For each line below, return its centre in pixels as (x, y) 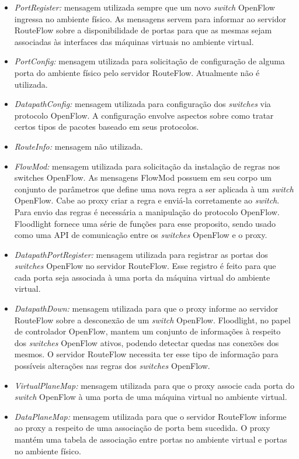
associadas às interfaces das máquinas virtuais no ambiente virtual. (134, 41)
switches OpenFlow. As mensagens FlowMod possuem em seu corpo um (143, 177)
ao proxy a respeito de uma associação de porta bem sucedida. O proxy (142, 428)
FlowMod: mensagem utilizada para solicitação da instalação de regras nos (147, 166)
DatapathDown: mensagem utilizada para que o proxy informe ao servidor (146, 308)
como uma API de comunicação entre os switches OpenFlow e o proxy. (141, 235)
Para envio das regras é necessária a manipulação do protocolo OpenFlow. (147, 211)
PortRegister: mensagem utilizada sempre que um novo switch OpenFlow (145, 7)
